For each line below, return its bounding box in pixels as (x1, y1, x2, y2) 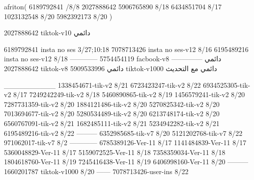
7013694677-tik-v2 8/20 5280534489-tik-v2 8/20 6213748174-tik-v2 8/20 (4, 108, 220, 119)
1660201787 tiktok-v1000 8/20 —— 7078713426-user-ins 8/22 (4, 166, 189, 176)
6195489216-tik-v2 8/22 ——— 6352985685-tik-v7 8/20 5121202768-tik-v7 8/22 (4, 128, 243, 138)
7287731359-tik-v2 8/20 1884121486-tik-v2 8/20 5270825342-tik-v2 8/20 (4, 99, 220, 109)
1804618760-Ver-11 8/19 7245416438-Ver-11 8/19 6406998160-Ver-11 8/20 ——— (4, 156, 249, 167)
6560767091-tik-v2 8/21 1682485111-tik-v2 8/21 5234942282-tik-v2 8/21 (4, 118, 220, 128)
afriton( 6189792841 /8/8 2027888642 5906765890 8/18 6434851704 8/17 (4, 1, 222, 11)
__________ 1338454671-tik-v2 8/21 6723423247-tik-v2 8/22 (4, 79, 201, 90)
